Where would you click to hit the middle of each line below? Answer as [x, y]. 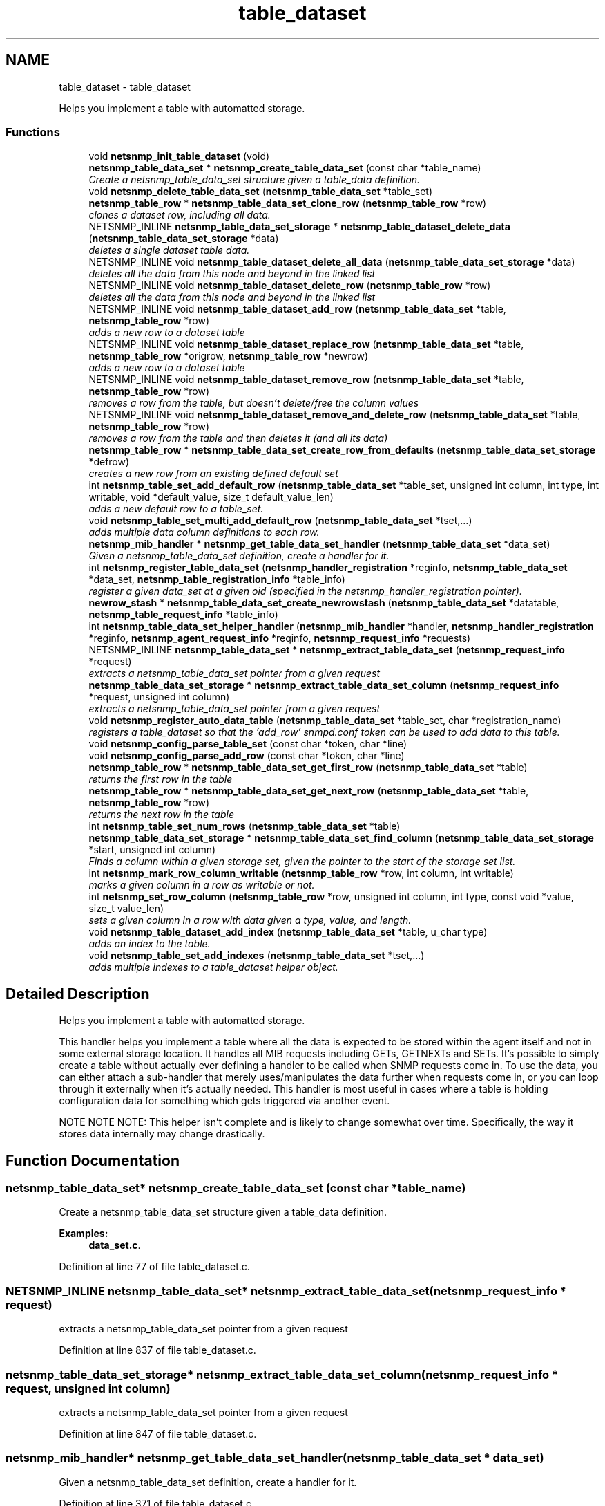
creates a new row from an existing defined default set [213, 474]
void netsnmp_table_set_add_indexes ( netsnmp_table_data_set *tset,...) [257, 956]
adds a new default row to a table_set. [176, 509]
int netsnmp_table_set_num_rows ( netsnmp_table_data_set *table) [244, 826]
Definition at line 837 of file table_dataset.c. [157, 1350]
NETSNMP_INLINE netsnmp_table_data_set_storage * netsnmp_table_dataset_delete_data [299, 227]
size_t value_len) [126, 909]
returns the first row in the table [161, 779]
